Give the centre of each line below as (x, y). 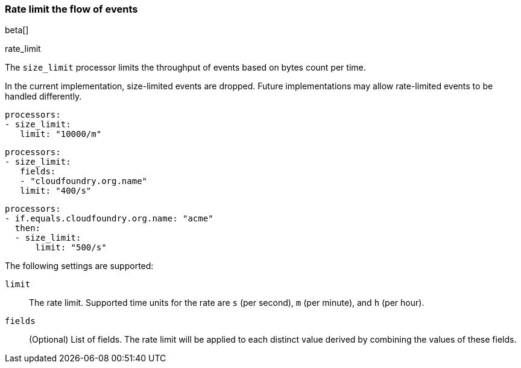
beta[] (17, 30)
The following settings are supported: (79, 266)
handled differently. (43, 97)
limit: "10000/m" (61, 134)
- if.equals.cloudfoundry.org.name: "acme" (109, 219)
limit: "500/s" (71, 248)
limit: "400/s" (56, 191)
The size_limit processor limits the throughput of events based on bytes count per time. (185, 68)
